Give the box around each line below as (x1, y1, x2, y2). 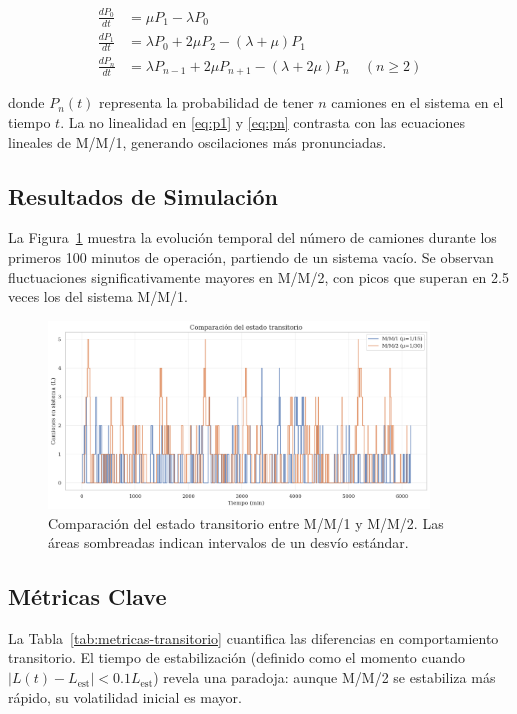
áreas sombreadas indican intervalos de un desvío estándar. (48, 532, 409, 553)
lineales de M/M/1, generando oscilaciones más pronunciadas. (8, 131, 387, 152)
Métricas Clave (8, 581, 167, 612)
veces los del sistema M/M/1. (8, 286, 188, 307)
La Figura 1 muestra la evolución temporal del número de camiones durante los (8, 227, 497, 248)
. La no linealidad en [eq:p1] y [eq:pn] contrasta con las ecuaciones (60, 111, 466, 132)
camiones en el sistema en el (331, 92, 504, 113)
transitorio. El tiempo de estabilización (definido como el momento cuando (8, 647, 465, 668)
